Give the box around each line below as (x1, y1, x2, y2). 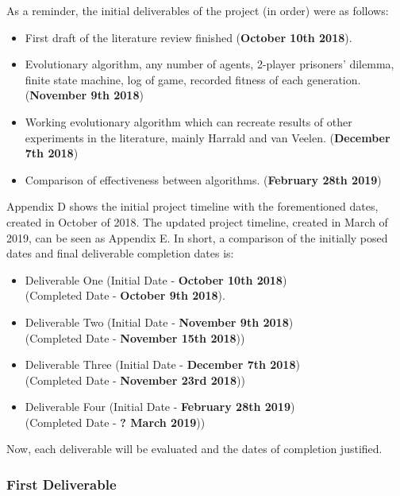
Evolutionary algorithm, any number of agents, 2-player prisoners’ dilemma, (25, 56, 394, 72)
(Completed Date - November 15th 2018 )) (25, 329, 245, 346)
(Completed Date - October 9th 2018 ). (25, 287, 225, 304)
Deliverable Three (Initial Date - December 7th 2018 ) (25, 356, 300, 373)
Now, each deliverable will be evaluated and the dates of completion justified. (6, 440, 383, 457)
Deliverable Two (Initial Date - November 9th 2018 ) (25, 313, 294, 330)
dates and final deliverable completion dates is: (6, 245, 234, 262)
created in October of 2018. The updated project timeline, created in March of (6, 213, 388, 230)
